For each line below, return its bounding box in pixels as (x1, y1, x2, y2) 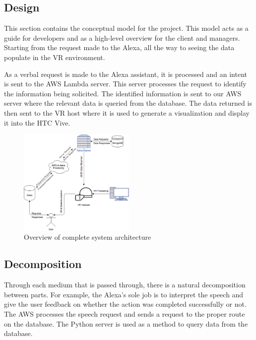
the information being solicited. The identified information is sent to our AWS (4, 88, 242, 98)
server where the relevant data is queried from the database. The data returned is (4, 98, 252, 108)
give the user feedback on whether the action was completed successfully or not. (4, 299, 247, 309)
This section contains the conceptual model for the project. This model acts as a (4, 23, 249, 33)
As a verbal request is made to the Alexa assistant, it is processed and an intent (4, 68, 247, 79)
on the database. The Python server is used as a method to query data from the (4, 318, 248, 329)
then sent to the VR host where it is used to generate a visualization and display (4, 107, 250, 118)
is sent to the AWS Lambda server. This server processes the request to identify (4, 78, 247, 89)
